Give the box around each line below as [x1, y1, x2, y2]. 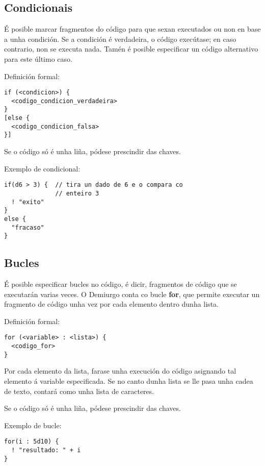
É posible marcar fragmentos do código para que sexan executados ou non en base [4, 23, 261, 34]
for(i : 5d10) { [4, 438, 59, 446]
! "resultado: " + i [11, 447, 81, 454]
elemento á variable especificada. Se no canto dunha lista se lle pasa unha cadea [4, 376, 253, 386]
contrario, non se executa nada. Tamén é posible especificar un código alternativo [4, 43, 258, 54]
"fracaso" [11, 224, 44, 231]
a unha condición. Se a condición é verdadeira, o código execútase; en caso [4, 33, 236, 44]
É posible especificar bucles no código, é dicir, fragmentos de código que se [4, 279, 237, 289]
